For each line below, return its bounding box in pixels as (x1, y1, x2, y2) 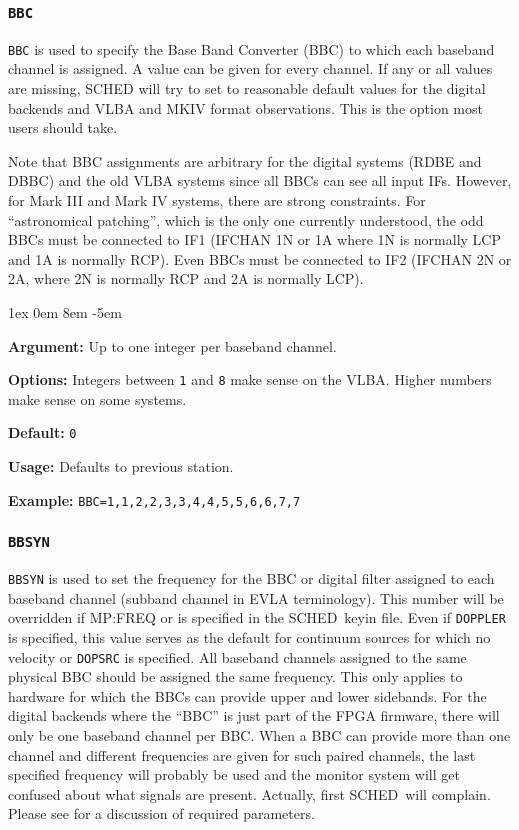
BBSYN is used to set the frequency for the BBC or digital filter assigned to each (8, 568, 495, 589)
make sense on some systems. (8, 388, 187, 409)
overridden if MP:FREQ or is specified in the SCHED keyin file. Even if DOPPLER (8, 607, 506, 628)
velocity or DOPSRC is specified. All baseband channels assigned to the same (8, 646, 467, 667)
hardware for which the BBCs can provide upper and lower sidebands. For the (8, 685, 487, 706)
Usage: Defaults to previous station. (8, 456, 234, 477)
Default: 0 (8, 422, 77, 443)
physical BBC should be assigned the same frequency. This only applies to (8, 666, 463, 687)
